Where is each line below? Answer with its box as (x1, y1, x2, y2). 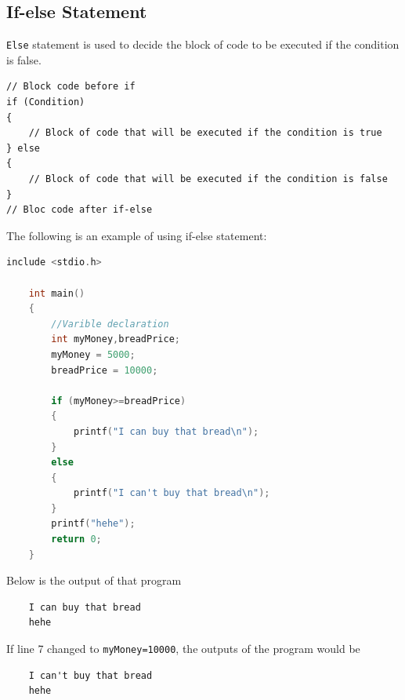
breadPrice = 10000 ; (51, 364, 158, 376)
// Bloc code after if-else (6, 204, 153, 216)
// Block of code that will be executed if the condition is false (28, 173, 388, 185)
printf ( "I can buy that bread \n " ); (73, 425, 259, 437)
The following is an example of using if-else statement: (6, 227, 267, 243)
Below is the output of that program (6, 572, 182, 589)
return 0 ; (51, 534, 102, 545)
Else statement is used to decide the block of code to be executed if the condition (6, 36, 400, 53)
